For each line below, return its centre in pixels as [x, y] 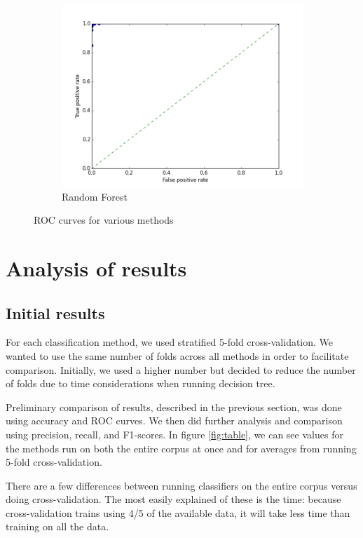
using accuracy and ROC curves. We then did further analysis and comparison [174, 421]
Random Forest [95, 196]
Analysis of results [96, 268]
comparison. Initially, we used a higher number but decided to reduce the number [181, 369]
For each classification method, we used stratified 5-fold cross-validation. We [170, 342]
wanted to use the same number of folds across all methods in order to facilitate [177, 355]
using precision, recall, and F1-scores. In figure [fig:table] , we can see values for [174, 434]
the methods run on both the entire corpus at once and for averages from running [181, 448]
